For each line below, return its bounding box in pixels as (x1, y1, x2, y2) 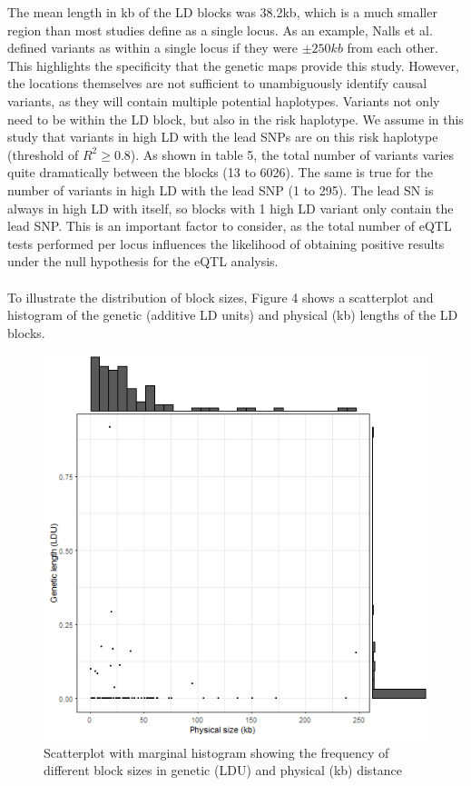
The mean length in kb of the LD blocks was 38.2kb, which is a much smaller (7, 3, 437, 21)
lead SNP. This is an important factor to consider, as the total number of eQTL (7, 216, 452, 235)
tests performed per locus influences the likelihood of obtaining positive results (7, 234, 445, 253)
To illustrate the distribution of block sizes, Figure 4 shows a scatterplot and (7, 287, 434, 306)
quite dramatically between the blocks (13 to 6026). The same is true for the (7, 163, 433, 182)
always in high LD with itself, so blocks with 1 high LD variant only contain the (7, 198, 454, 217)
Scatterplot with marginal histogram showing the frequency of (44, 742, 389, 761)
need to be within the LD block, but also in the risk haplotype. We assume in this (7, 109, 464, 128)
